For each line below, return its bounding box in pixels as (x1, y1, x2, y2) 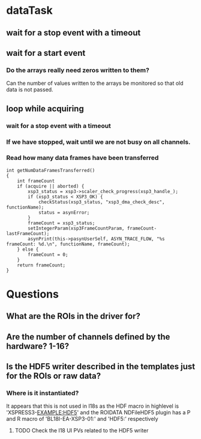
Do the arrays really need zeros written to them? (6, 66, 150, 74)
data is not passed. (6, 86, 53, 93)
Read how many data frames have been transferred (6, 154, 159, 162)
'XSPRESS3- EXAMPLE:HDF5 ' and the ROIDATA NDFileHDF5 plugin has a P (6, 409, 191, 416)
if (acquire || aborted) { (17, 183, 85, 189)
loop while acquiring (6, 103, 84, 114)
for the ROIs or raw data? (6, 371, 101, 381)
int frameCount (17, 178, 55, 184)
